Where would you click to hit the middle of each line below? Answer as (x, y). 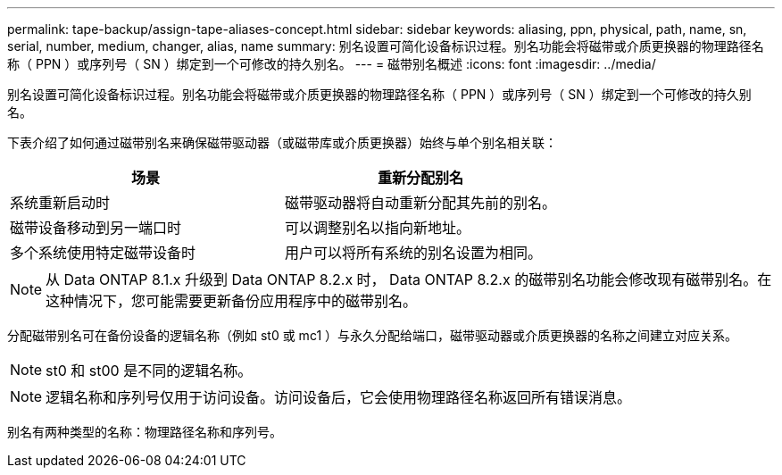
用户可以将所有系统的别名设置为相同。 (414, 253)
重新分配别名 (421, 178)
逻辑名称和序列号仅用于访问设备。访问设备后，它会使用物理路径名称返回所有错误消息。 (339, 397)
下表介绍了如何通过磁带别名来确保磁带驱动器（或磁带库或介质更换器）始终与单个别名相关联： (282, 142)
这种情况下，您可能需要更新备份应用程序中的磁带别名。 (232, 301)
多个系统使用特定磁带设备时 (103, 253)
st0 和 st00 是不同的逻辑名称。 (149, 371)
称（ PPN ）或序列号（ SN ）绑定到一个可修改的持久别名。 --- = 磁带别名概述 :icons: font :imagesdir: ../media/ (332, 64)
